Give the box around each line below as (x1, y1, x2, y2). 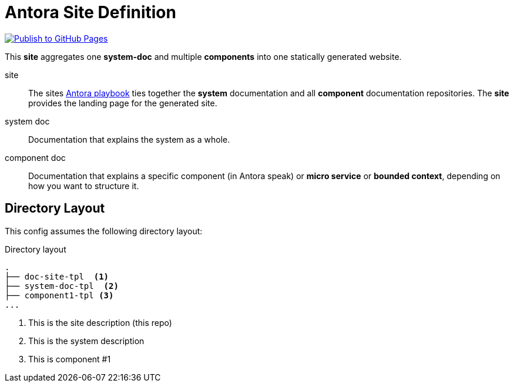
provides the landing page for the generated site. (28, 97, 217, 108)
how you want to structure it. (28, 180, 139, 191)
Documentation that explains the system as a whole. (28, 134, 230, 144)
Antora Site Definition (5, 2, 176, 22)
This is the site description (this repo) (28, 317, 172, 328)
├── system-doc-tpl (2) (5, 281, 119, 291)
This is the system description (28, 335, 145, 346)
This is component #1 (28, 354, 111, 364)
